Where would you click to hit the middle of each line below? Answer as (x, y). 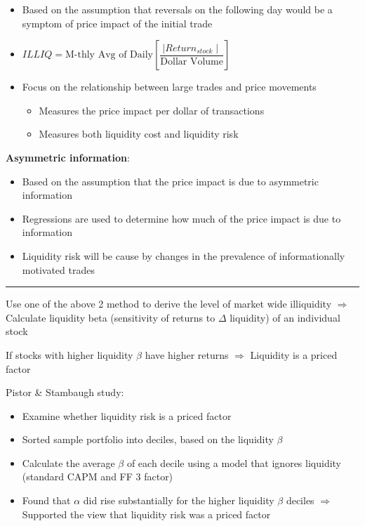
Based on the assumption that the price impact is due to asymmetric (170, 181)
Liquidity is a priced (294, 354)
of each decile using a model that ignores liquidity (234, 462)
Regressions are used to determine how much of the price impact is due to (181, 218)
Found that (46, 500)
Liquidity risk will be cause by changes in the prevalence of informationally (184, 255)
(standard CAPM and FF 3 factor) (98, 476)
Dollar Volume (192, 61)
